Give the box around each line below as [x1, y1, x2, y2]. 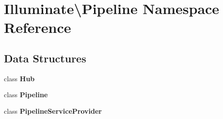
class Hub [4, 73, 35, 83]
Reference [4, 17, 71, 37]
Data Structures [4, 50, 86, 65]
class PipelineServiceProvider [4, 105, 102, 116]
